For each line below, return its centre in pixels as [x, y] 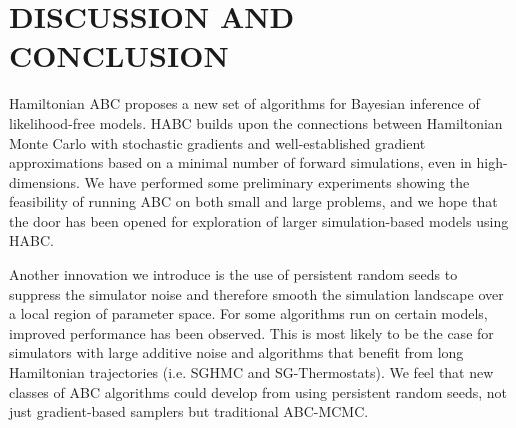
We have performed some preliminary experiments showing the [277, 181]
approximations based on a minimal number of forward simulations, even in [240, 162]
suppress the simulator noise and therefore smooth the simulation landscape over [256, 293]
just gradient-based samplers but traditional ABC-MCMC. [189, 411]
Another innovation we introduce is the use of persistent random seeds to [233, 274]
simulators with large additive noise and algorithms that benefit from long [236, 352]
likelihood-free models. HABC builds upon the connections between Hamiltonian [256, 122]
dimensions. [44, 181]
